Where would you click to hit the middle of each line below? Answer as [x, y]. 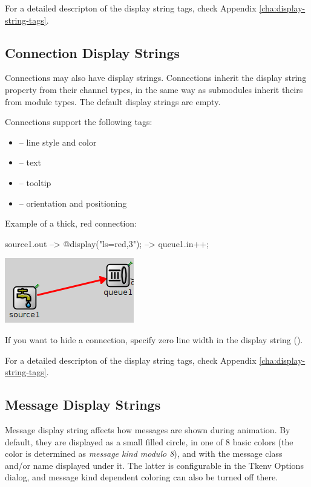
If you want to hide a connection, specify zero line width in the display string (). [154, 339]
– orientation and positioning [73, 203]
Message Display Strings [83, 405]
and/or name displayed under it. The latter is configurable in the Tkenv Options [154, 465]
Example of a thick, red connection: [71, 223]
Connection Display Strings [93, 52]
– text [30, 162]
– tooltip [35, 182]
